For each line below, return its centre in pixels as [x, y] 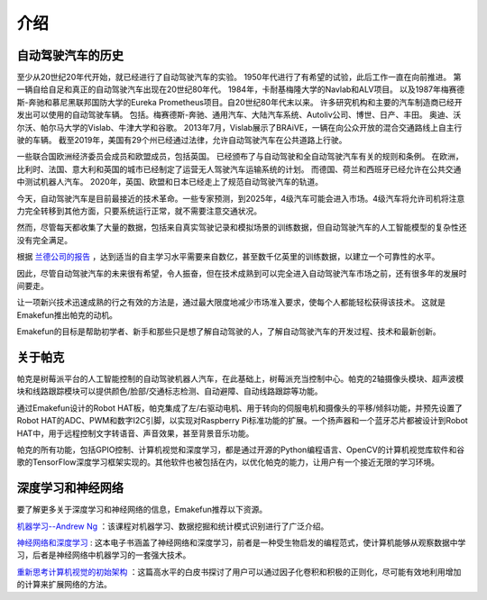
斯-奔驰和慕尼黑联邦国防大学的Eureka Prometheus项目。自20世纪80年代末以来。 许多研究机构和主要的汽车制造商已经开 [240, 102]
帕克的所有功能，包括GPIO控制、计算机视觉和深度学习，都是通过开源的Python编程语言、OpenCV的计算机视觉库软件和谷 [240, 450]
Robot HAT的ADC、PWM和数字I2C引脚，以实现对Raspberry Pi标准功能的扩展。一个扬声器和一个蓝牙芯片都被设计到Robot [242, 421]
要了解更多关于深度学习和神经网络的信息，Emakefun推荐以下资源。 [142, 510]
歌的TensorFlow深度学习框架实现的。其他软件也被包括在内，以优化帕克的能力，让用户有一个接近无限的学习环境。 [228, 462]
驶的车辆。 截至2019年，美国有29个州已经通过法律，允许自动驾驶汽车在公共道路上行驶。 [182, 141]
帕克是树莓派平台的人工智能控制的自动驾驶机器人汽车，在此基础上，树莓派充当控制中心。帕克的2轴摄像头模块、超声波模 [240, 379]
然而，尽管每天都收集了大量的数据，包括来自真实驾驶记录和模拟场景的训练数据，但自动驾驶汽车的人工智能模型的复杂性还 [242, 227]
